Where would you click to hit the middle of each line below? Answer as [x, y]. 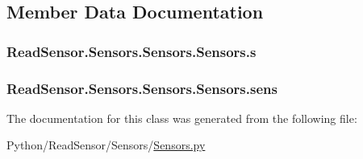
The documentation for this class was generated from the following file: [182, 118]
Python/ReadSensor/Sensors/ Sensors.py [106, 145]
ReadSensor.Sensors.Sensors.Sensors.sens [142, 88]
